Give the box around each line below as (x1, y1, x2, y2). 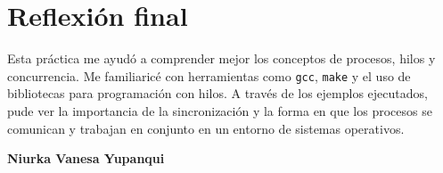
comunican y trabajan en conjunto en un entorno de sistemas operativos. (7, 119, 405, 137)
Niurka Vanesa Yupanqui (7, 149, 165, 168)
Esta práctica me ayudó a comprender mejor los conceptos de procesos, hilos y (7, 49, 436, 68)
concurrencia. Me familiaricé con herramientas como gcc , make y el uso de (7, 66, 411, 85)
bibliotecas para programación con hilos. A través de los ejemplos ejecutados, (7, 84, 428, 103)
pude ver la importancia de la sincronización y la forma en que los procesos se (7, 101, 432, 119)
